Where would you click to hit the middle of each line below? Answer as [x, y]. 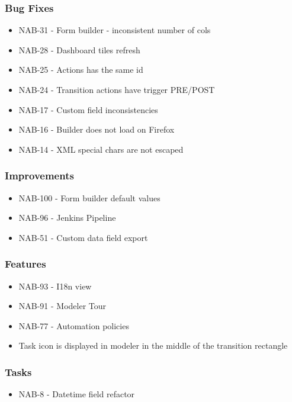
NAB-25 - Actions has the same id [81, 70]
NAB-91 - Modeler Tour [62, 306]
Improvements [39, 176]
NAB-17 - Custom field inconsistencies [88, 109]
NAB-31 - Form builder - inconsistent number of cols [115, 30]
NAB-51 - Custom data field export [83, 237]
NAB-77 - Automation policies [74, 325]
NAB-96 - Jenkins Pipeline [67, 218]
